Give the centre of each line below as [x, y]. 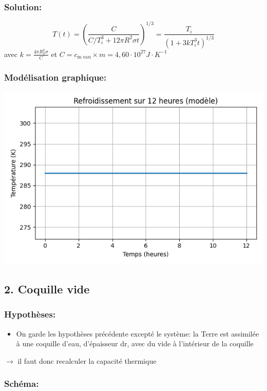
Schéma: [22, 384]
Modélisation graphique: [55, 77]
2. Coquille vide [47, 288]
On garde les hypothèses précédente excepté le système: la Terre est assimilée [138, 333]
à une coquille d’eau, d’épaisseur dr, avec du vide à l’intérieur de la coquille [135, 343]
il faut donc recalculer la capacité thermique [87, 360]
